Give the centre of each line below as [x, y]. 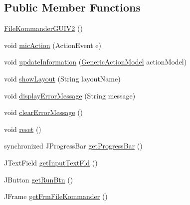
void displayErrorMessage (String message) [70, 95]
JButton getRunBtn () [39, 179]
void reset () [23, 129]
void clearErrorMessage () [44, 112]
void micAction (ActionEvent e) [53, 45]
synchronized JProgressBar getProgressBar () [73, 146]
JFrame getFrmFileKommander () [56, 196]
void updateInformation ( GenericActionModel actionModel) [95, 62]
